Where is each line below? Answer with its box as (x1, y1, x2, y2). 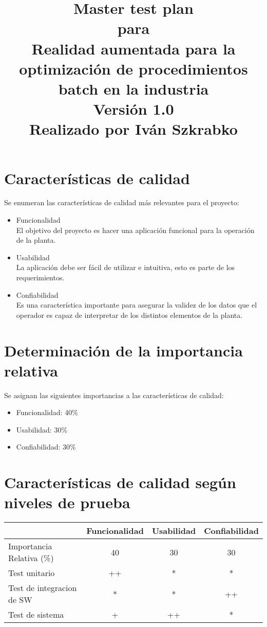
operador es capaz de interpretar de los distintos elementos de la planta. (16, 309, 243, 320)
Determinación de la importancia (4, 339, 243, 361)
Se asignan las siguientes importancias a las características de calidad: (4, 389, 224, 400)
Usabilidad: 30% (16, 424, 68, 435)
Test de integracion (8, 582, 77, 594)
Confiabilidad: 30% (16, 441, 76, 452)
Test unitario (8, 567, 55, 579)
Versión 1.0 (93, 98, 174, 119)
